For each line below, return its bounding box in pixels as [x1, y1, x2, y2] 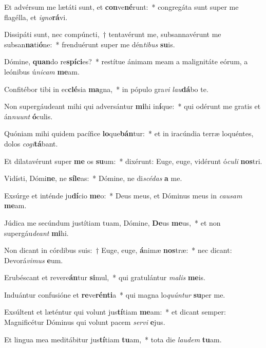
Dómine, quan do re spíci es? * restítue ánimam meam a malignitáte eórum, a [4, 56, 248, 67]
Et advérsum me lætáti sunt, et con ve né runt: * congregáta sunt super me [4, 2, 239, 12]
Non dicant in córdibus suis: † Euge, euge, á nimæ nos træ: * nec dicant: [4, 245, 232, 255]
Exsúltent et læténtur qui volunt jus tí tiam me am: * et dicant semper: [4, 306, 226, 317]
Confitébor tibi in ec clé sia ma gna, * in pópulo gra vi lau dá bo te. [4, 83, 208, 94]
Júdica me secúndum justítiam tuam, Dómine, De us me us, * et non [4, 217, 221, 228]
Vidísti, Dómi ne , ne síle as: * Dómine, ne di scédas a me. [4, 173, 182, 184]
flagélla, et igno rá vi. [4, 11, 68, 22]
